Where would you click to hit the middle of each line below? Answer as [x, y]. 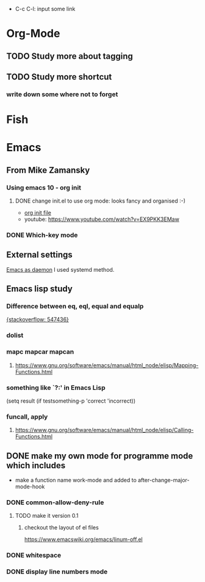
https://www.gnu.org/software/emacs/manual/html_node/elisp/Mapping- [107, 365]
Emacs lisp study [40, 289]
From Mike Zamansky [48, 170]
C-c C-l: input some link [45, 9]
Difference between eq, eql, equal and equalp [75, 306]
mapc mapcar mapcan [40, 352]
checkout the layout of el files [61, 528]
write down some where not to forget [62, 94]
